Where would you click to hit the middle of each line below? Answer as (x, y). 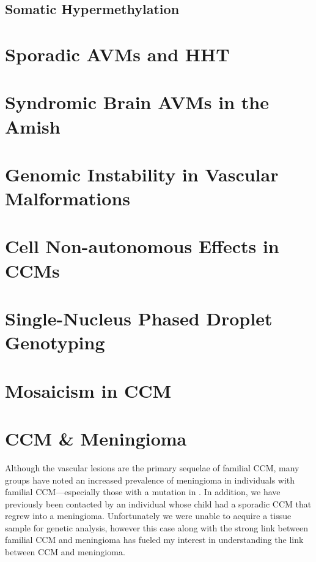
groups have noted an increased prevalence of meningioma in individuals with (150, 480)
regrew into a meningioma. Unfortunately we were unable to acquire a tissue (148, 516)
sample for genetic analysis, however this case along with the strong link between (156, 527)
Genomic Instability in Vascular (142, 174)
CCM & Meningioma (96, 438)
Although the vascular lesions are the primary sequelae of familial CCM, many (152, 467)
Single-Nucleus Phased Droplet (139, 318)
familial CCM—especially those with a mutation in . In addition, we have (143, 492)
